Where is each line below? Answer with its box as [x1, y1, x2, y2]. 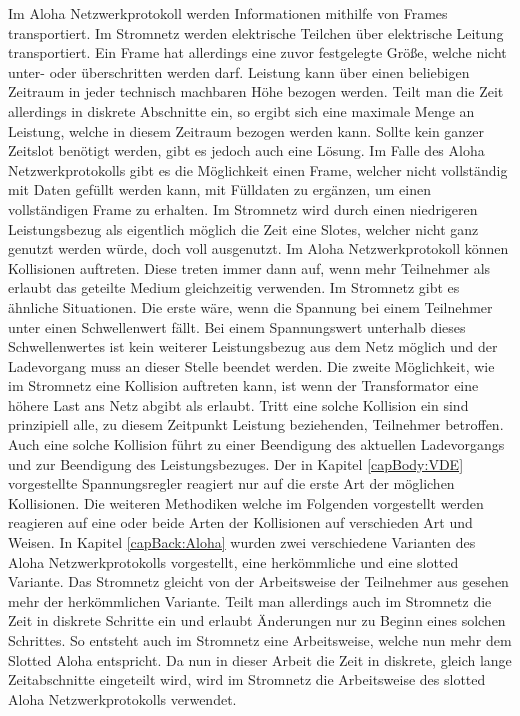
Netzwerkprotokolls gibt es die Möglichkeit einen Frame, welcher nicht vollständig [8, 159, 508, 180]
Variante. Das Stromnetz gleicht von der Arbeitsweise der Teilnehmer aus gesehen [8, 571, 509, 592]
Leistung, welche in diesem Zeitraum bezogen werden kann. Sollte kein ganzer [8, 120, 485, 141]
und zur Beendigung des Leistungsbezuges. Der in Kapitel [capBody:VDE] [8, 453, 464, 474]
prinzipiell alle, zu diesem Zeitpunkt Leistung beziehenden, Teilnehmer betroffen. [8, 414, 504, 435]
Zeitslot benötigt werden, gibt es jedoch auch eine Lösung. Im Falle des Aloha [8, 140, 485, 161]
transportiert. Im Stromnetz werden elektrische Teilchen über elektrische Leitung [8, 22, 504, 43]
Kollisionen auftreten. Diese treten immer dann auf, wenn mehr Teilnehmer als [8, 257, 491, 278]
